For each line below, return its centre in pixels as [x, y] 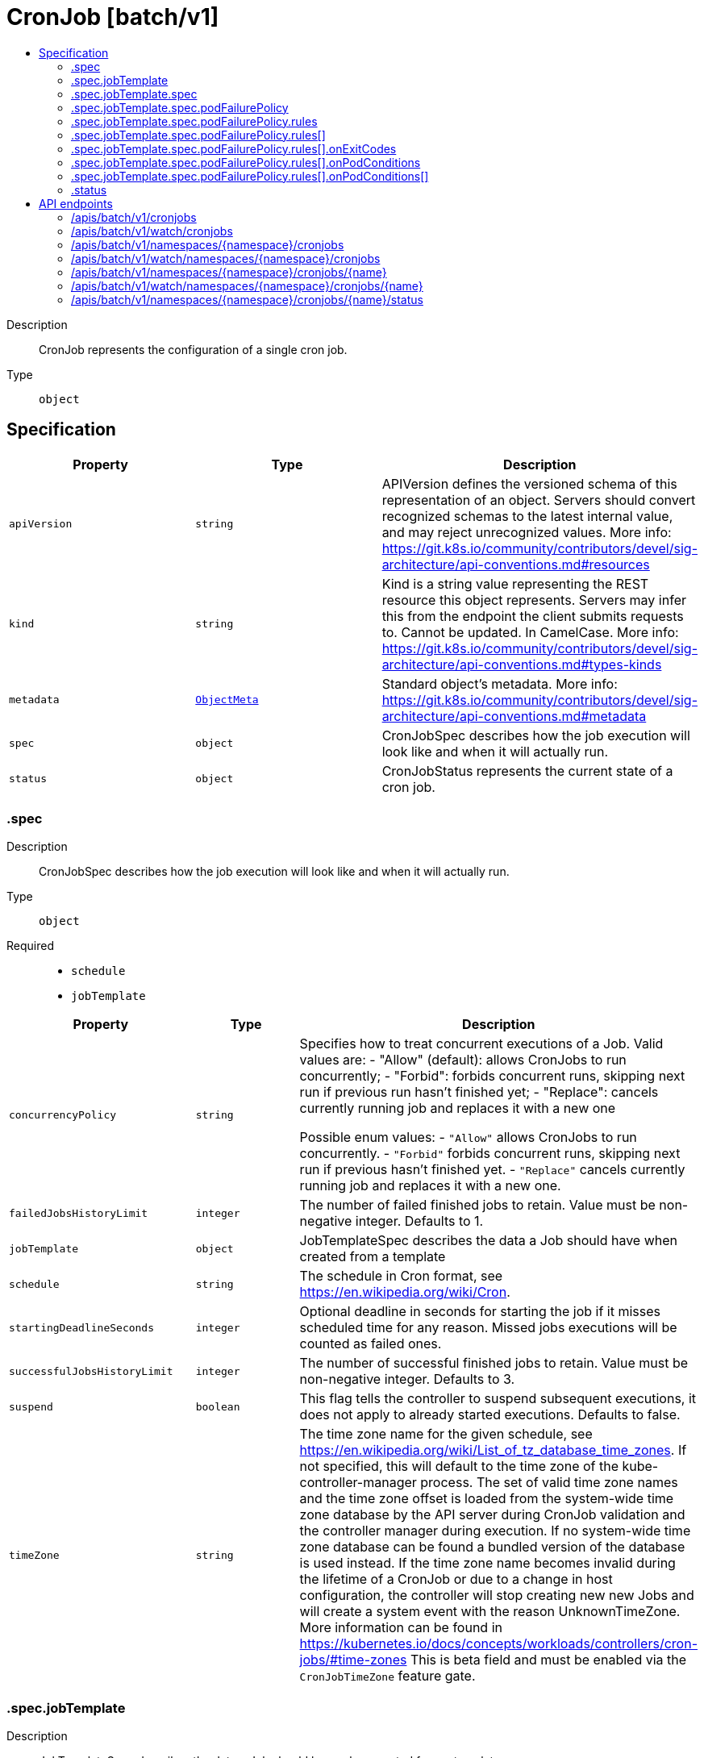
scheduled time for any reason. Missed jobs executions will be [488, 1328]
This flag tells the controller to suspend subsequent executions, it [498, 1399]
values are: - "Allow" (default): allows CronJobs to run [463, 1060]
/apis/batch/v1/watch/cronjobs [152, 231]
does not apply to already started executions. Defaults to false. [490, 1415]
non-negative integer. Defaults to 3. [407, 1379]
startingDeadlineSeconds [82, 1327]
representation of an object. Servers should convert [539, 500]
